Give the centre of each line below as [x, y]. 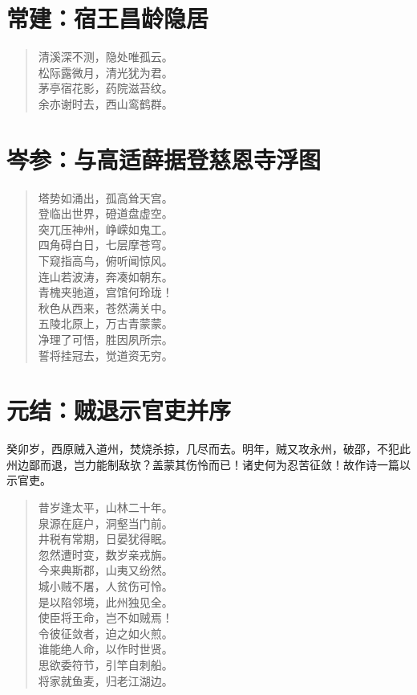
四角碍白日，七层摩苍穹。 [105, 245]
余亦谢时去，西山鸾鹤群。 [105, 103]
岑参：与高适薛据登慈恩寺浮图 [164, 159]
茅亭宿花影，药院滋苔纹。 [105, 88]
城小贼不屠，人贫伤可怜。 [105, 586]
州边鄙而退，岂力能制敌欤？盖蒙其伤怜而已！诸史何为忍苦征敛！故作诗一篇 [203, 464]
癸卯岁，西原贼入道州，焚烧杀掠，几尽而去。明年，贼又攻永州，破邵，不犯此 [208, 449]
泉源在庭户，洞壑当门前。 [105, 523]
